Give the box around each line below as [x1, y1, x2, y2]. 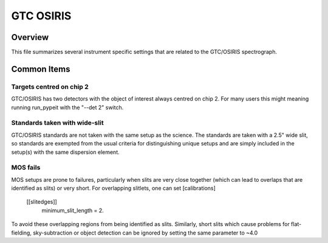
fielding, [11, 229, 32, 236]
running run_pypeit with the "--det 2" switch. [11, 104, 124, 111]
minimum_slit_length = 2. [41, 207, 104, 214]
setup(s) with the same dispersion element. [11, 148, 120, 156]
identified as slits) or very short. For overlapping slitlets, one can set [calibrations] [11, 185, 216, 192]
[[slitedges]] [26, 198, 57, 205]
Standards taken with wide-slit [11, 119, 104, 127]
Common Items [11, 64, 70, 74]
